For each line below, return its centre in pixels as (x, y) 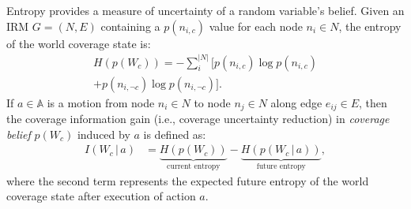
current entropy (194, 167)
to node (212, 102)
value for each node (256, 26)
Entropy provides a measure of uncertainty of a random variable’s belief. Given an (205, 10)
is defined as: (175, 134)
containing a (130, 26)
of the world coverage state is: (79, 43)
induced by (104, 134)
